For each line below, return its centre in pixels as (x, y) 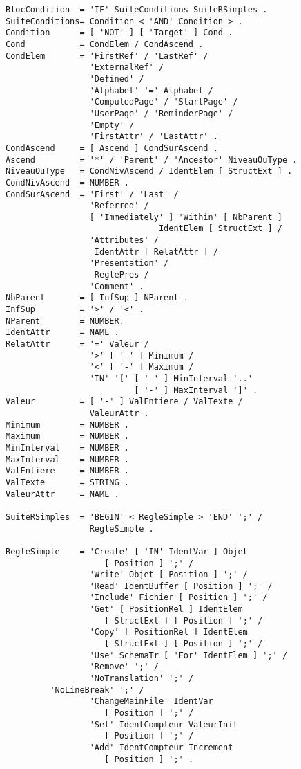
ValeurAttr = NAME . (62, 494)
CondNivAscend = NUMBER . (67, 182)
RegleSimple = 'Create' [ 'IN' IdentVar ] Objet (127, 551)
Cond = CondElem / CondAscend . (105, 44)
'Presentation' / (129, 263)
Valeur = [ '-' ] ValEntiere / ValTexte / (124, 402)
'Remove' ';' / (124, 667)
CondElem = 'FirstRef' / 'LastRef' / (107, 56)
